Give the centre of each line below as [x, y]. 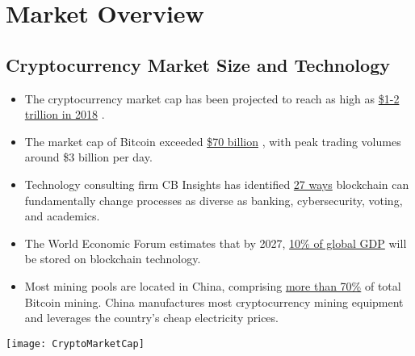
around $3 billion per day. [88, 157]
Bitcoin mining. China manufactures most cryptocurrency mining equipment [214, 302]
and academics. [62, 216]
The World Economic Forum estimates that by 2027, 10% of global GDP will [216, 243]
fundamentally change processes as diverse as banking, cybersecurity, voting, [214, 200]
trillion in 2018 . [65, 114]
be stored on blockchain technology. [113, 259]
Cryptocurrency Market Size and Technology [198, 64]
